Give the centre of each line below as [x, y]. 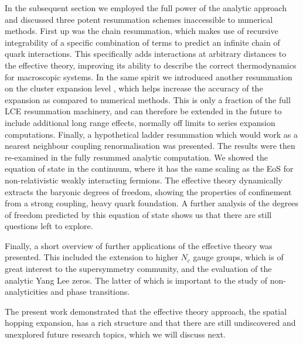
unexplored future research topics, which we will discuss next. [115, 334]
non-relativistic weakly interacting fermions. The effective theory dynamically [144, 180]
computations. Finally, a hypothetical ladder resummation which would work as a [151, 134]
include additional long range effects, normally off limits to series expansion [140, 122]
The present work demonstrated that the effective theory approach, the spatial [146, 311]
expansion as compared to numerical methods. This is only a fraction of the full [148, 99]
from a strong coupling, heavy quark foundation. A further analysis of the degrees [152, 203]
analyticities [26, 292]
